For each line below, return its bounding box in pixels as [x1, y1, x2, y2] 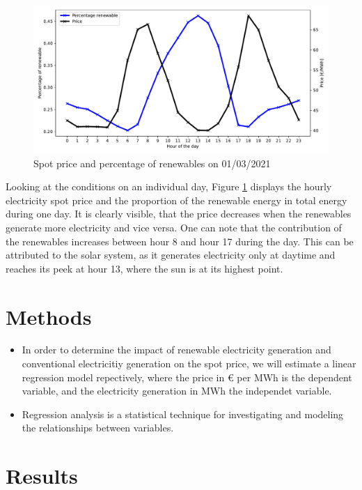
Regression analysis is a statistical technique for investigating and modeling [22, 406, 344, 421]
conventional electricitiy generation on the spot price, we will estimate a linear [22, 356, 356, 371]
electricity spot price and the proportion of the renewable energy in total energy [6, 192, 347, 207]
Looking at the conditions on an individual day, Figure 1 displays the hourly [6, 179, 332, 194]
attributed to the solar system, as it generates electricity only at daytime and [6, 247, 336, 262]
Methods [6, 302, 92, 330]
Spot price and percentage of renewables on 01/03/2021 [33, 155, 271, 170]
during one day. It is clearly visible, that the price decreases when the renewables [6, 206, 352, 221]
